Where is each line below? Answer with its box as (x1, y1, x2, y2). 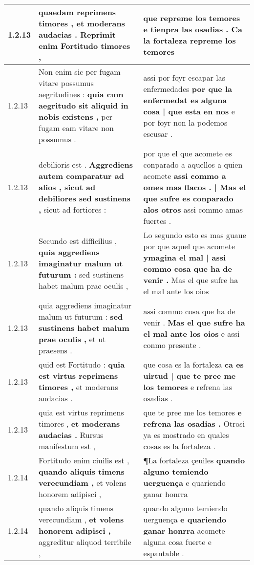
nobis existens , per (39, 111, 113, 122)
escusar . (143, 128, 173, 139)
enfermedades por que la (143, 83, 232, 94)
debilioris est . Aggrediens (39, 159, 133, 170)
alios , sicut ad (39, 181, 96, 193)
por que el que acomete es (143, 148, 232, 159)
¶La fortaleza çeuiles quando (143, 455, 245, 466)
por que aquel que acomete (143, 240, 235, 252)
